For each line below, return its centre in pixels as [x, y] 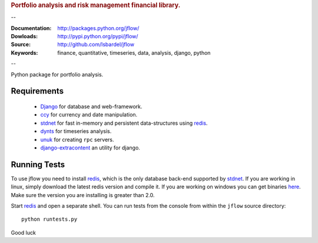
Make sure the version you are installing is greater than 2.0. [83, 195]
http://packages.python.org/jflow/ [98, 28]
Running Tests [38, 164]
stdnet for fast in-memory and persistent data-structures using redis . [124, 123]
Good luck [24, 232]
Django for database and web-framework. [91, 106]
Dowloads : [24, 36]
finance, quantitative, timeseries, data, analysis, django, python [134, 52]
